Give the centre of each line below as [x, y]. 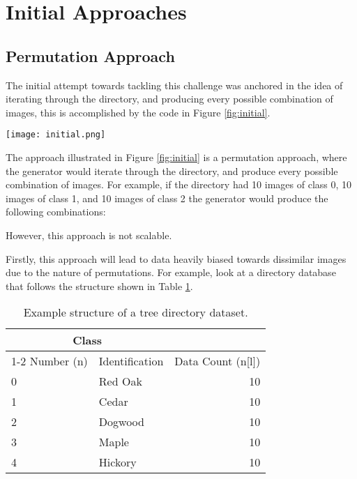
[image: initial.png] [56, 135]
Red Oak [120, 381]
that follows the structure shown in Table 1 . [99, 286]
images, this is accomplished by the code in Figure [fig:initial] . [138, 112]
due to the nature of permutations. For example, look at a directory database [171, 272]
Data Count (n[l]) [218, 361]
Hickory [117, 462]
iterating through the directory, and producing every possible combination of [169, 99]
